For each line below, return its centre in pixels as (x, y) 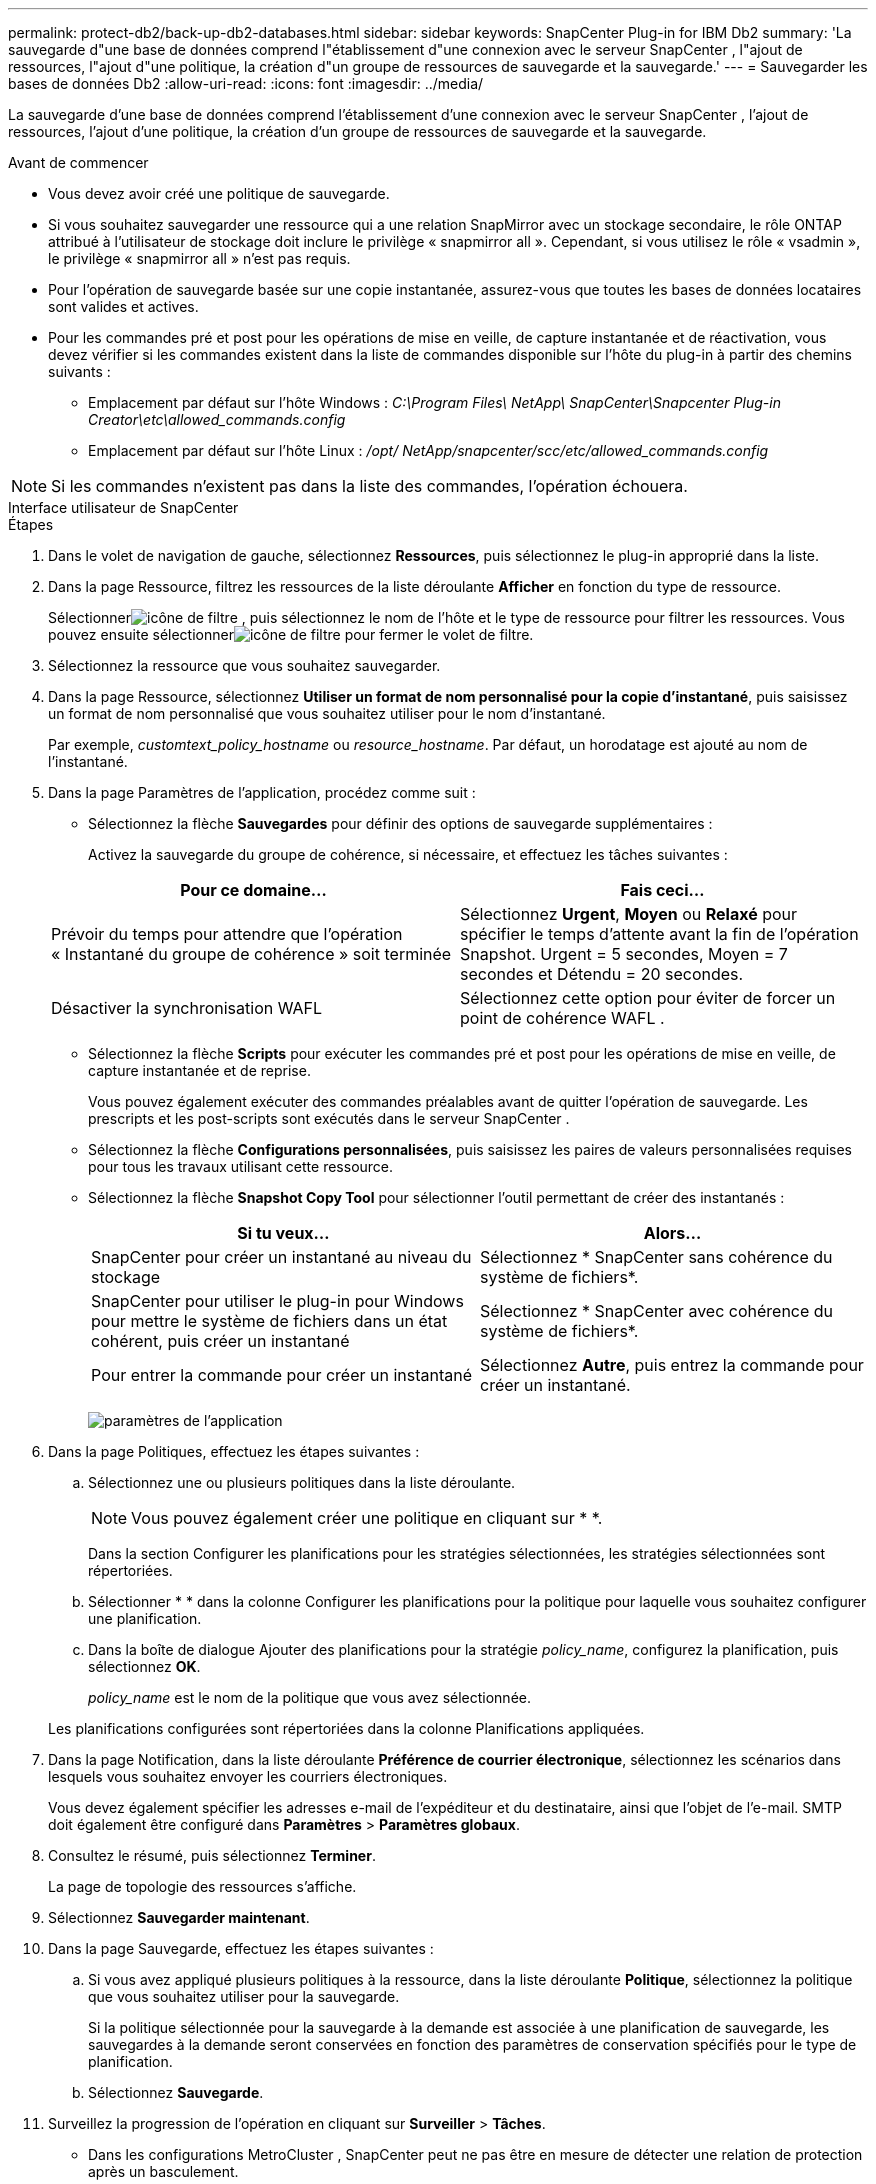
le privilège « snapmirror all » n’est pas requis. (199, 258)
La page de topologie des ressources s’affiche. (202, 1886)
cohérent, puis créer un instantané (220, 1341)
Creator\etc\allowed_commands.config (217, 419)
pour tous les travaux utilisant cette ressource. (241, 1166)
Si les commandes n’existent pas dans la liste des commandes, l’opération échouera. (369, 486)
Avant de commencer (78, 162)
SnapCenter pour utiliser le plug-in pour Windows (277, 1301)
